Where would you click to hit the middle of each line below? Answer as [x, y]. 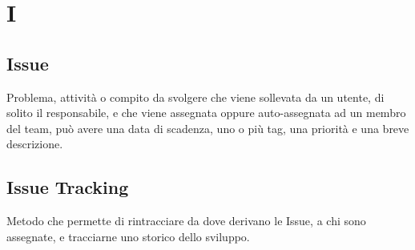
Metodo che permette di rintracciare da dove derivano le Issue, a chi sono [186, 221]
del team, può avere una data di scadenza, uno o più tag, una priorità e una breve [208, 128]
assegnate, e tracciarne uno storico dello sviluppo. [128, 236]
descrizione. [35, 144]
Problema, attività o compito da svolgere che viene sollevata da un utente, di [195, 97]
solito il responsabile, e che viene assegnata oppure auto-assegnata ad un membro [206, 113]
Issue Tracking [68, 187]
